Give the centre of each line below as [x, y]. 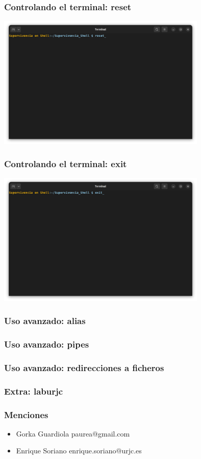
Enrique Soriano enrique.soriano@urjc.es [79, 451]
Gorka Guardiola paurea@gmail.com [73, 433]
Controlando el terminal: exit [66, 164]
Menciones [26, 414]
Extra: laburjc [34, 391]
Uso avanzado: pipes [47, 344]
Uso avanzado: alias [45, 321]
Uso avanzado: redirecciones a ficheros [84, 367]
